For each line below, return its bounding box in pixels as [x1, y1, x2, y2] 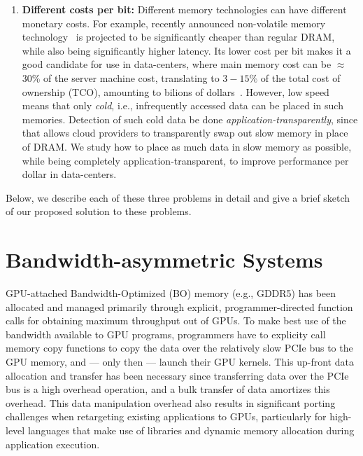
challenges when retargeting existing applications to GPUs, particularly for [6, 409, 327, 424]
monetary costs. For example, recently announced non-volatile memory [22, 15, 326, 30]
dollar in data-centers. [22, 167, 117, 181]
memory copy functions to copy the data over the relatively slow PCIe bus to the [6, 340, 353, 355]
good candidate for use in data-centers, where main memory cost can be [22, 57, 332, 71]
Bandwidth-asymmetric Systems [6, 245, 323, 274]
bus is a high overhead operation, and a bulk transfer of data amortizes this [6, 382, 330, 396]
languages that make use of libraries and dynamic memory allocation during [27, 422, 355, 437]
